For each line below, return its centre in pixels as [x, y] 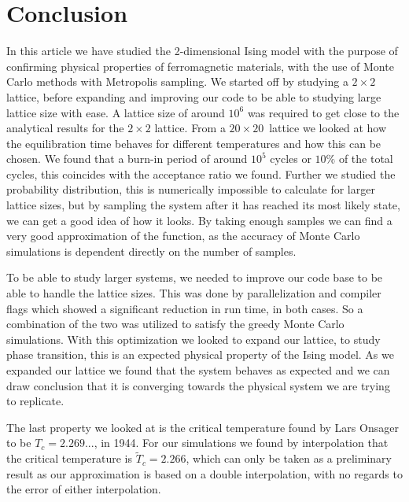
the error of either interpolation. [84, 489]
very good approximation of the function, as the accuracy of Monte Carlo [183, 236]
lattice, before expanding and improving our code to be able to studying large [194, 96]
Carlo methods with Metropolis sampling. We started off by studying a [177, 81]
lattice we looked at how [328, 128]
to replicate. [35, 401]
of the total [366, 159]
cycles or [291, 159]
